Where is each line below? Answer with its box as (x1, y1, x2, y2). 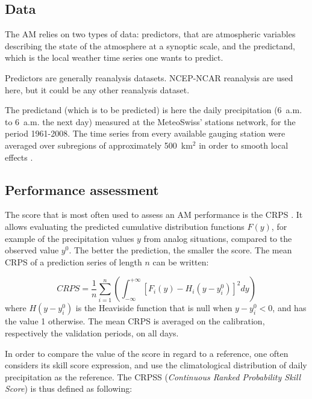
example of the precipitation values (5, 232, 134, 244)
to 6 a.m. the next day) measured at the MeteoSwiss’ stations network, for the (5, 115, 296, 128)
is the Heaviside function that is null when (75, 302, 232, 314)
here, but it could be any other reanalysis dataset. (5, 83, 190, 96)
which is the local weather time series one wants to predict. (5, 51, 223, 64)
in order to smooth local (199, 138, 289, 151)
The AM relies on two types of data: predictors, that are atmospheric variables (5, 28, 296, 40)
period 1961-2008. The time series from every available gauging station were (5, 127, 285, 140)
